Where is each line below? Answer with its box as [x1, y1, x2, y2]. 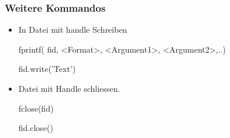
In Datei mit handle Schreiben [18, 23, 128, 36]
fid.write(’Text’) [18, 63, 76, 75]
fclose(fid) [18, 102, 54, 114]
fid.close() [18, 122, 53, 134]
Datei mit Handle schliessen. [18, 82, 121, 94]
